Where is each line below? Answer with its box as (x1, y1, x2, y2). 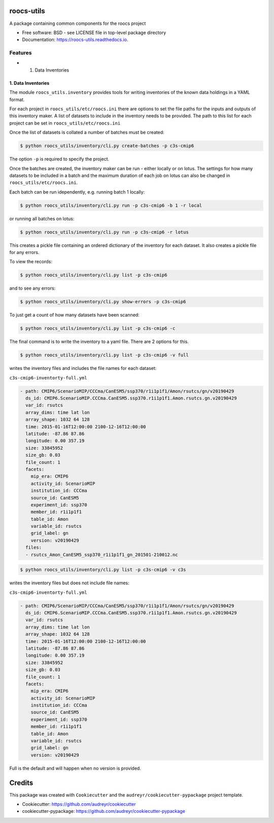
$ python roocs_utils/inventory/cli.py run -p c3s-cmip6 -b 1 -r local (20, 202, 202, 208)
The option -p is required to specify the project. (9, 156, 110, 162)
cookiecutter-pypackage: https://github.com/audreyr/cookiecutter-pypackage (22, 808, 185, 814)
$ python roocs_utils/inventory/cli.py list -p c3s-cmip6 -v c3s (20, 567, 186, 573)
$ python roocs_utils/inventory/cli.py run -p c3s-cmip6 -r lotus (20, 229, 189, 235)
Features (9, 49, 32, 56)
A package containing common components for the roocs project (9, 20, 146, 26)
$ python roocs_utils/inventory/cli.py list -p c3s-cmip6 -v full (20, 352, 189, 358)
